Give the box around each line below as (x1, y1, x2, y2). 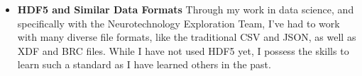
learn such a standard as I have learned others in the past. (17, 57, 271, 72)
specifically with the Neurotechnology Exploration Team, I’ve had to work (17, 15, 340, 30)
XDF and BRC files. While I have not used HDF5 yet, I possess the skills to (17, 43, 349, 58)
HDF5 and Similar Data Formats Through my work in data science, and (17, 2, 354, 16)
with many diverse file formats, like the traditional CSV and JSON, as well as (17, 30, 356, 44)
